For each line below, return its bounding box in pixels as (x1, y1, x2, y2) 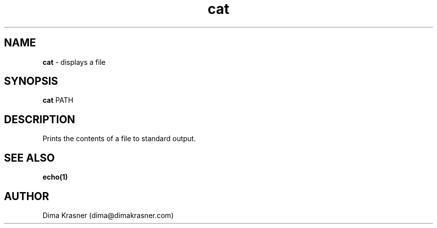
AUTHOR (4, 190, 49, 203)
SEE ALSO (4, 151, 55, 164)
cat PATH (42, 96, 73, 105)
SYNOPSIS (4, 75, 58, 88)
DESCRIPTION (4, 113, 75, 126)
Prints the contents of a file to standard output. (42, 134, 196, 143)
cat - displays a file (42, 57, 106, 66)
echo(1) (42, 173, 68, 182)
